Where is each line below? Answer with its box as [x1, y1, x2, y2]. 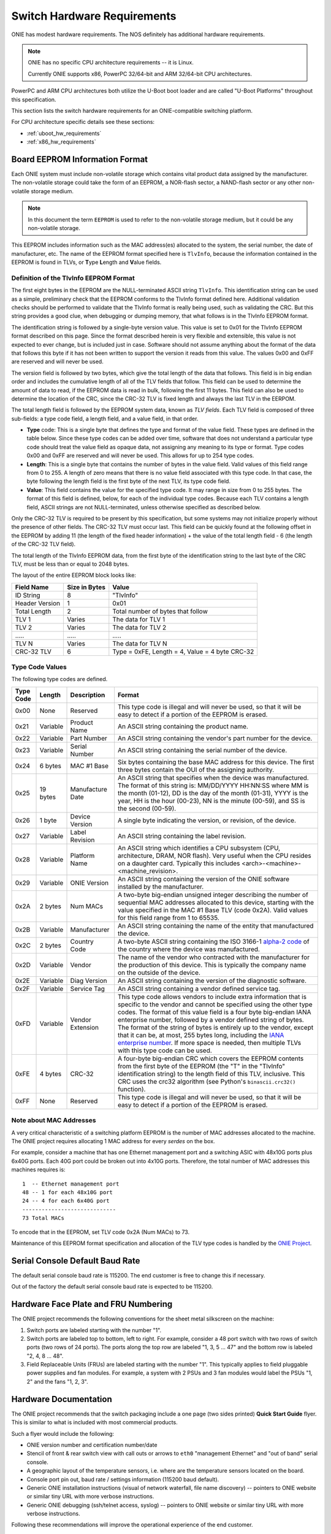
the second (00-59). [117, 804, 177, 812]
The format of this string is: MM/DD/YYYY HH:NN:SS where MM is [117, 781, 309, 790]
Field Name [15, 583, 49, 592]
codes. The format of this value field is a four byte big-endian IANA [117, 1008, 311, 1016]
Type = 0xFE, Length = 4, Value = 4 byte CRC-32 [112, 647, 254, 656]
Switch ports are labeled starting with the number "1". [26, 1326, 162, 1334]
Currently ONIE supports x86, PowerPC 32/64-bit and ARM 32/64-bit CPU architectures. [28, 70, 253, 77]
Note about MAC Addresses [11, 1116, 96, 1125]
